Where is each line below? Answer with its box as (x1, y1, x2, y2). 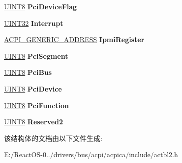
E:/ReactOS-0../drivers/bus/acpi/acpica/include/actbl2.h (4, 149, 178, 160)
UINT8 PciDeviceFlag (4, 1, 77, 11)
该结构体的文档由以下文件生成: (4, 133, 102, 143)
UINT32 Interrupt (4, 18, 63, 28)
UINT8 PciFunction (4, 100, 69, 110)
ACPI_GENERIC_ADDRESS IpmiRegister (4, 34, 145, 45)
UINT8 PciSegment (4, 50, 68, 61)
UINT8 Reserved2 (4, 116, 63, 127)
